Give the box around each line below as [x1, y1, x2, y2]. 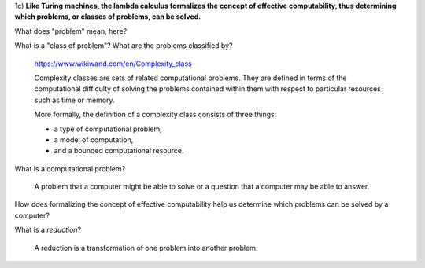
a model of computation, [54, 134, 134, 145]
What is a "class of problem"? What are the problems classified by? [14, 41, 233, 50]
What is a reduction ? [14, 225, 82, 235]
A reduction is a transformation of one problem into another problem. [34, 243, 258, 252]
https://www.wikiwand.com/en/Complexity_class [34, 59, 192, 68]
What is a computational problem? [14, 163, 126, 173]
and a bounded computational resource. [54, 146, 184, 156]
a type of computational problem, [54, 124, 162, 134]
